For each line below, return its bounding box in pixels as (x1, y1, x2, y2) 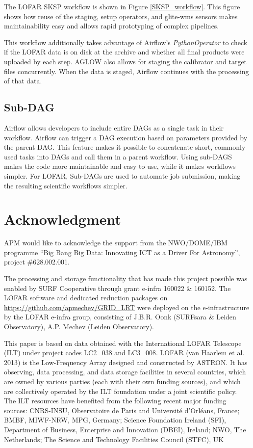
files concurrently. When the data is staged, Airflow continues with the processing (4, 66, 249, 76)
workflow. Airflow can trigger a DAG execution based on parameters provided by (4, 132, 248, 142)
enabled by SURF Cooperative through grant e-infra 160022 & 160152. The (4, 283, 231, 293)
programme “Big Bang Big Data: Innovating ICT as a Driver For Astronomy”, (4, 247, 240, 257)
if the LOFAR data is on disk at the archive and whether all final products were (4, 47, 245, 57)
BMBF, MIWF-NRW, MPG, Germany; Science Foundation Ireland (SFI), (4, 415, 226, 425)
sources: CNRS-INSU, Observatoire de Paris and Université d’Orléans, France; (4, 405, 240, 415)
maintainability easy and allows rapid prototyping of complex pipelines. (4, 21, 219, 31)
